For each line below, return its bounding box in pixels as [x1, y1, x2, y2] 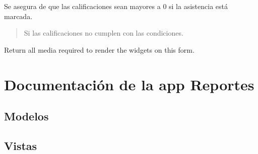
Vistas [4, 137, 37, 153]
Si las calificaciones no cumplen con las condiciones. [24, 28, 183, 38]
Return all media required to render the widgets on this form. [4, 44, 195, 55]
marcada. [4, 11, 33, 21]
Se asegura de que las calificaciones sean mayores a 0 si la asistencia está [4, 1, 228, 11]
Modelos [4, 108, 49, 124]
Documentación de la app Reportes [4, 74, 254, 94]
